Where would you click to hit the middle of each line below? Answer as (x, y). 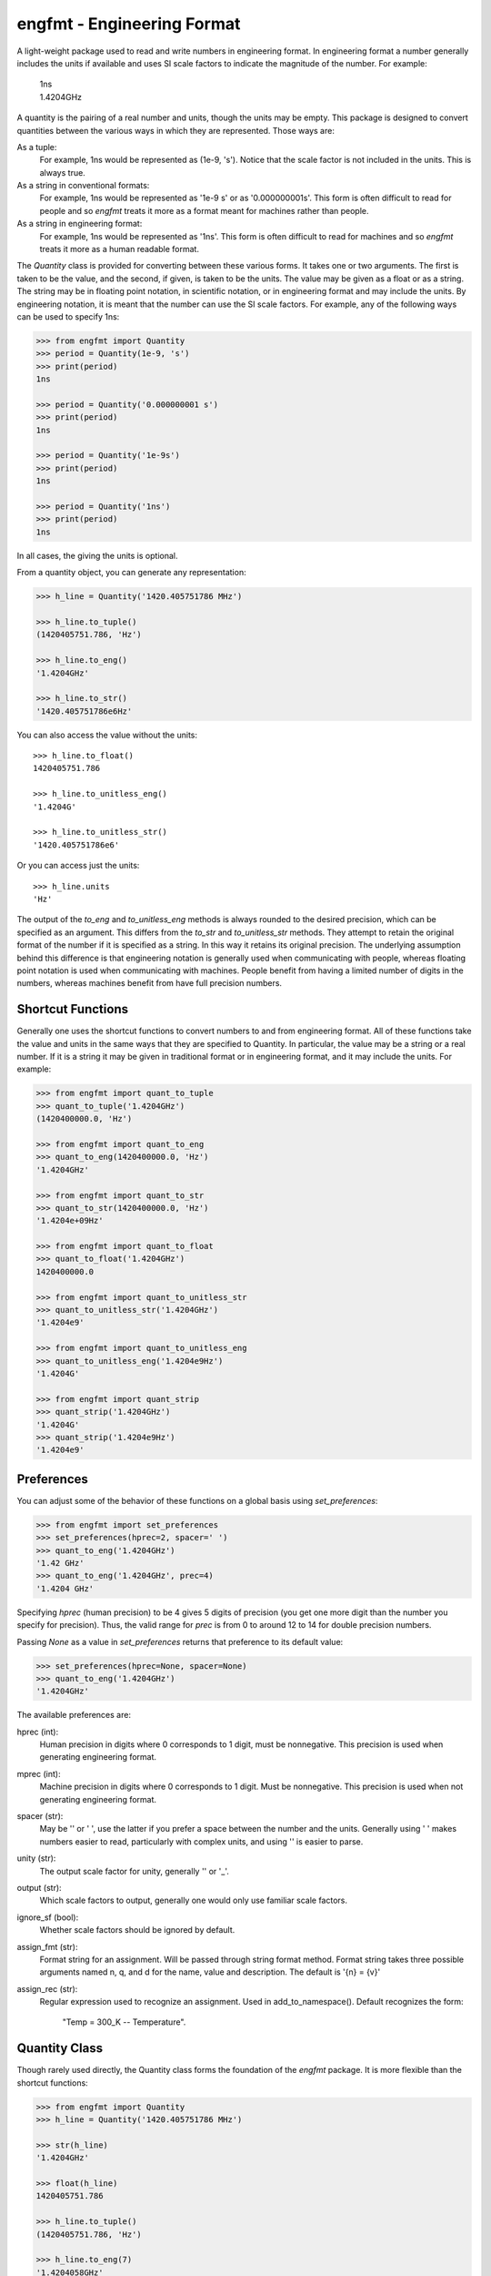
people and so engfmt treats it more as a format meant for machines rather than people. (204, 210)
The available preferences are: (74, 1715)
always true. (62, 172)
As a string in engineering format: (80, 224)
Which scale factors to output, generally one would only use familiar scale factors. (194, 1900)
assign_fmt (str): (47, 1946)
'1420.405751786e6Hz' (84, 711)
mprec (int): (39, 1773)
